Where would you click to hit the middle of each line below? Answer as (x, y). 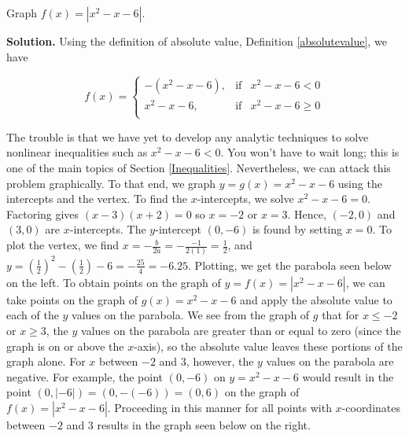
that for (341, 315)
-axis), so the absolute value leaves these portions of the (268, 346)
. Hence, (307, 213)
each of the (33, 315)
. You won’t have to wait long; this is (310, 152)
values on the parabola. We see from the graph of (191, 315)
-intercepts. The (108, 229)
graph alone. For (46, 361)
